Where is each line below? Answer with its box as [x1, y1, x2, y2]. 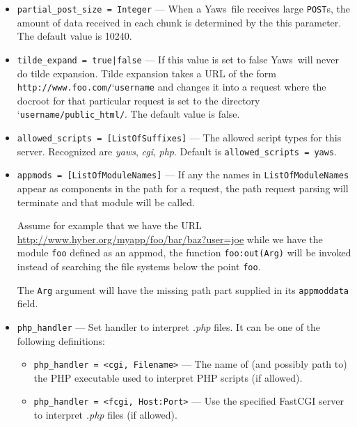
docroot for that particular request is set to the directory [17, 93, 260, 107]
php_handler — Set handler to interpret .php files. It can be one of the [17, 319, 321, 334]
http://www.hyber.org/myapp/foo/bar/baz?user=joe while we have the [17, 231, 323, 246]
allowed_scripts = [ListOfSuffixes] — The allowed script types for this [17, 130, 342, 144]
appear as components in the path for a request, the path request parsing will [17, 180, 349, 195]
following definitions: [17, 333, 105, 348]
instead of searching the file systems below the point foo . [17, 259, 261, 273]
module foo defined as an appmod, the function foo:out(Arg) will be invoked [17, 245, 351, 260]
